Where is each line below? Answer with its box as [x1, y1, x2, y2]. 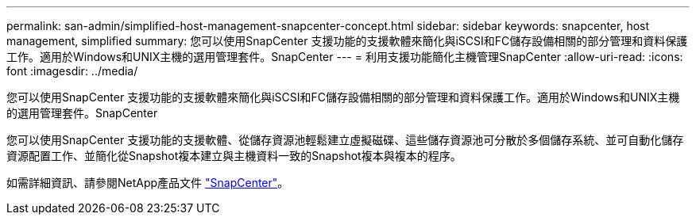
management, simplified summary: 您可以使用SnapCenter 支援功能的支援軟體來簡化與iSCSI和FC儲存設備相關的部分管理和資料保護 [6, 34, 688, 48]
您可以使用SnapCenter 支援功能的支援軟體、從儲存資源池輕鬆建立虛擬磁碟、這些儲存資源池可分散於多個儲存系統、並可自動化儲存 [6, 133, 684, 147]
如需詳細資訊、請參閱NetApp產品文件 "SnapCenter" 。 [6, 176, 289, 189]
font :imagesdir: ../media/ [6, 64, 138, 78]
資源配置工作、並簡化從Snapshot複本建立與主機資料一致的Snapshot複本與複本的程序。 [6, 149, 462, 162]
